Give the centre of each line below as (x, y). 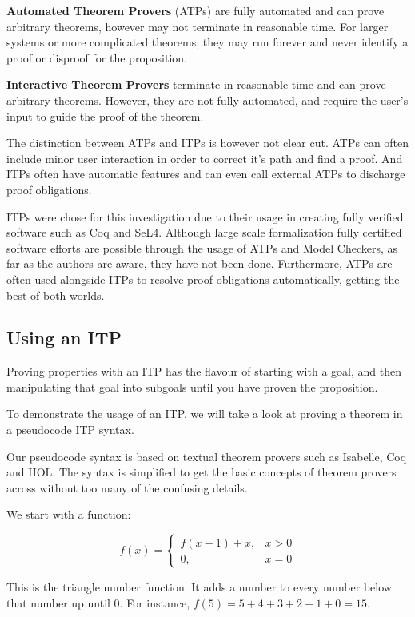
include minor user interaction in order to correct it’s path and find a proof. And (205, 158)
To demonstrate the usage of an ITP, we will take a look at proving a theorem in (205, 414)
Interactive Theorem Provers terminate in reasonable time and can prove (196, 84)
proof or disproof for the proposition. (97, 57)
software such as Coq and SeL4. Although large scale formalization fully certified (204, 232)
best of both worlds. (56, 295)
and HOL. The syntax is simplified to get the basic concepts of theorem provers (202, 472)
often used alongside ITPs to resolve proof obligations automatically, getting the (203, 279)
